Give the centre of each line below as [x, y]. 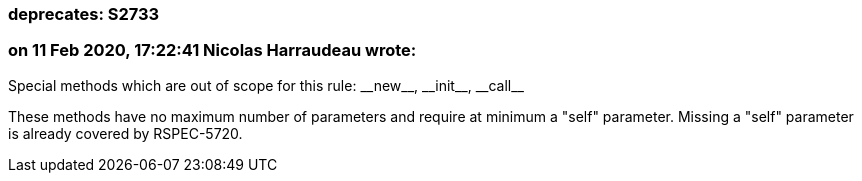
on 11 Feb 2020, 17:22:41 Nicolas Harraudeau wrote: [212, 50]
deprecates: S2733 [84, 14]
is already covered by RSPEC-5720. [125, 133]
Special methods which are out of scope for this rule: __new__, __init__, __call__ [266, 85]
